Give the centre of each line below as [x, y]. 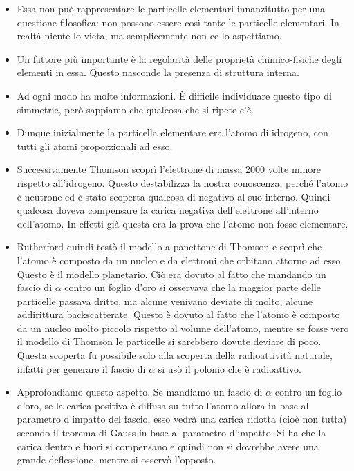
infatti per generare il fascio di [81, 368]
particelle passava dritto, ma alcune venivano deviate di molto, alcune [165, 301]
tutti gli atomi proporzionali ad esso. [95, 146]
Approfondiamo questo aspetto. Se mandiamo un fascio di [140, 392]
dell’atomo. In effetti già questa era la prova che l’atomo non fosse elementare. [183, 223]
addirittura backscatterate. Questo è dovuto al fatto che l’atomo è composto [178, 314]
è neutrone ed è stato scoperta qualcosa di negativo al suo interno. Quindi [174, 196]
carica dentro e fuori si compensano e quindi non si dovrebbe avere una [168, 446]
